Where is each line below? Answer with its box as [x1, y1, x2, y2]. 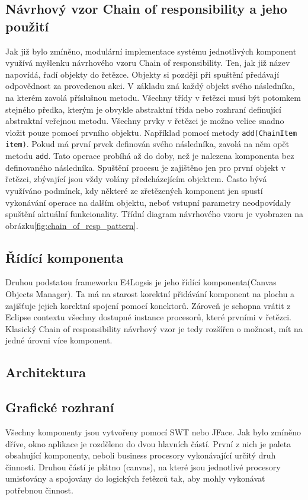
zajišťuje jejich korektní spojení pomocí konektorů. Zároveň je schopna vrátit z [5, 299, 291, 311]
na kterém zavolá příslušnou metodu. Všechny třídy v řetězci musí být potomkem [5, 91, 301, 103]
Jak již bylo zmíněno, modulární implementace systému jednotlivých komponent [5, 44, 297, 57]
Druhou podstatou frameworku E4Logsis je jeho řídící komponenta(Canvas [5, 276, 277, 288]
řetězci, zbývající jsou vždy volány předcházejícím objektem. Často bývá [5, 173, 267, 185]
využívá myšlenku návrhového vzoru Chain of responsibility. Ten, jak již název [5, 56, 290, 69]
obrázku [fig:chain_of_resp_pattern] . [5, 219, 139, 231]
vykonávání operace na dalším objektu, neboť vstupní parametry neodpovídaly [5, 196, 291, 208]
